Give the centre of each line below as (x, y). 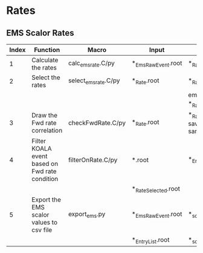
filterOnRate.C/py (93, 160)
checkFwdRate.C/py (97, 123)
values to (45, 222)
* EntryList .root (150, 240)
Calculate (45, 60)
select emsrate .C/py (94, 81)
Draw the (44, 115)
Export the (47, 199)
